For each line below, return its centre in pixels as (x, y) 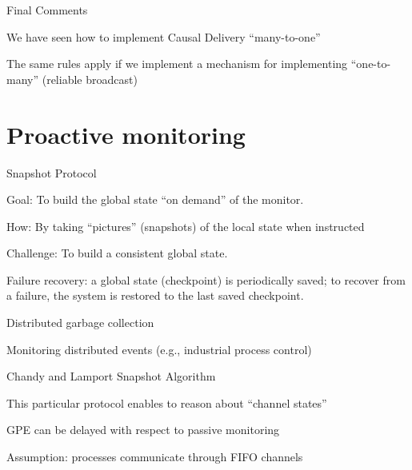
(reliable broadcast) (90, 79)
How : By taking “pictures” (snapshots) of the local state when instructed (186, 226)
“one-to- (371, 64)
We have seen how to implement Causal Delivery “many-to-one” (164, 36)
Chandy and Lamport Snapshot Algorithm (111, 376)
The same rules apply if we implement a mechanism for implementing (177, 64)
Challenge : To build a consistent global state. (117, 253)
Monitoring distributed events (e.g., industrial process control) (159, 349)
